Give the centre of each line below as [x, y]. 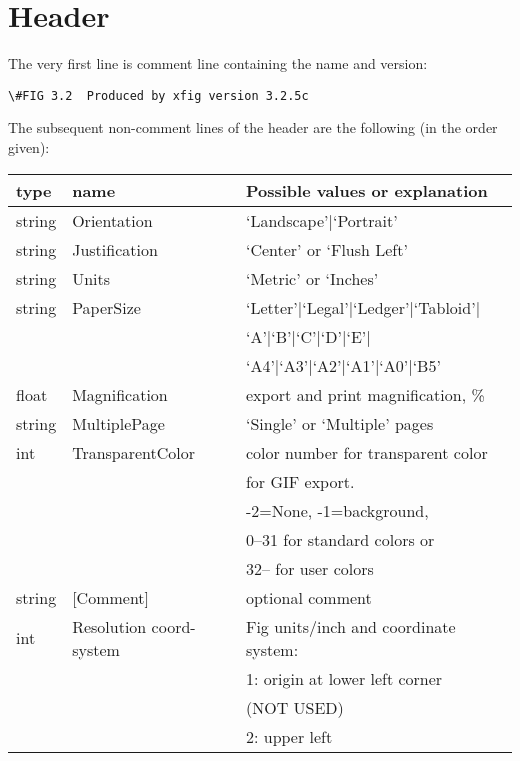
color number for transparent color [366, 452]
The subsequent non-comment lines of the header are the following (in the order [253, 127]
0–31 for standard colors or [340, 539]
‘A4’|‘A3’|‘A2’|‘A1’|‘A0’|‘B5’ [343, 365]
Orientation [112, 220]
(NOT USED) [294, 707]
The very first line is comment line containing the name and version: [218, 63]
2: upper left [289, 736]
